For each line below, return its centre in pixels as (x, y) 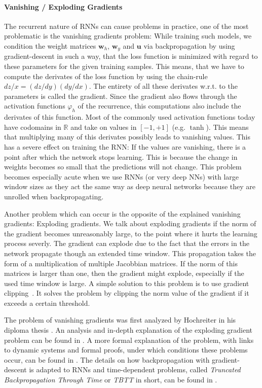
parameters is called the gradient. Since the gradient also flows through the (121, 96)
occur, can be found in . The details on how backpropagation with (107, 359)
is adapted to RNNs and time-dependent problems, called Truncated (135, 369)
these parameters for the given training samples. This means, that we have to (124, 66)
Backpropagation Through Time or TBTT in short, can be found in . (111, 380)
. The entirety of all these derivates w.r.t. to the (163, 86)
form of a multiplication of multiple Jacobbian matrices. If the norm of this (121, 263)
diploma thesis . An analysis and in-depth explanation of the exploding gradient (128, 330)
